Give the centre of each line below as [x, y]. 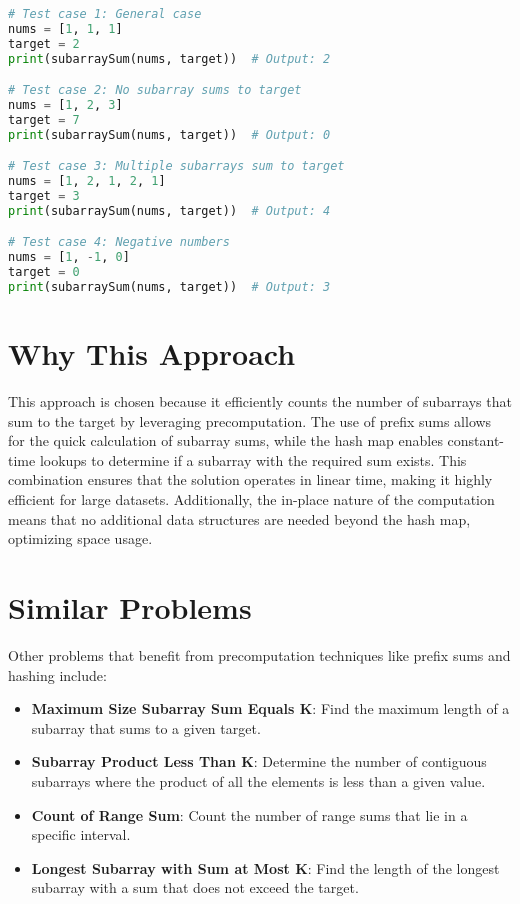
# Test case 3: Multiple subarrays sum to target [176, 166]
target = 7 [44, 119]
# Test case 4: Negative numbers [119, 242]
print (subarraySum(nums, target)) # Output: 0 [169, 134]
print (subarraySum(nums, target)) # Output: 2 [169, 58]
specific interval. [81, 834]
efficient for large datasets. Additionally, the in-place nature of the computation [251, 499]
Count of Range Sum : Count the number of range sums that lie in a [249, 814]
